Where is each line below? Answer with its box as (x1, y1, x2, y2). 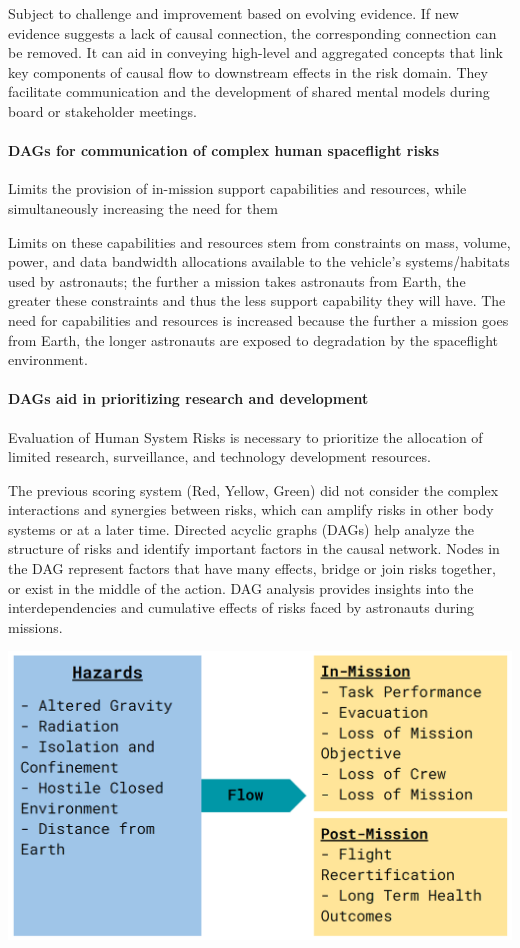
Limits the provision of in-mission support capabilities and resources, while (8, 178, 467, 199)
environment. (8, 349, 88, 370)
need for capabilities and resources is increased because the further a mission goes (8, 309, 509, 330)
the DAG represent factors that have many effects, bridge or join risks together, (8, 558, 496, 579)
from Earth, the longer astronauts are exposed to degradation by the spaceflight (8, 329, 498, 350)
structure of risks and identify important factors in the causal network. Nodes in (8, 538, 500, 559)
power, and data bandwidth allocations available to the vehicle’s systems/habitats (8, 251, 510, 272)
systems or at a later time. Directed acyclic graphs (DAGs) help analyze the (8, 518, 475, 539)
